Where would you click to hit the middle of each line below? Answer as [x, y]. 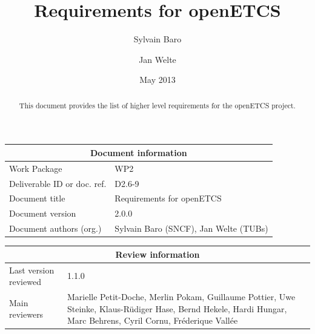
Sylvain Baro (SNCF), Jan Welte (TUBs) [191, 228]
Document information [138, 152]
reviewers [26, 314]
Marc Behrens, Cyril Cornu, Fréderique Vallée [153, 320]
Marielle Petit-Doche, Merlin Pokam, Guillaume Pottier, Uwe [181, 296]
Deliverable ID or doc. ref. [58, 183]
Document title [37, 198]
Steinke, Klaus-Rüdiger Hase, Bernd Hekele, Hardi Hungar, [177, 308]
